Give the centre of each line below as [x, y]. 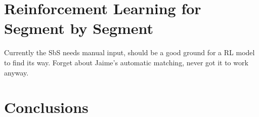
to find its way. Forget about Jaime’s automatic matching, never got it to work [126, 62]
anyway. [16, 72]
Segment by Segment [79, 28]
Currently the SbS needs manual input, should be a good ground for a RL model [129, 52]
